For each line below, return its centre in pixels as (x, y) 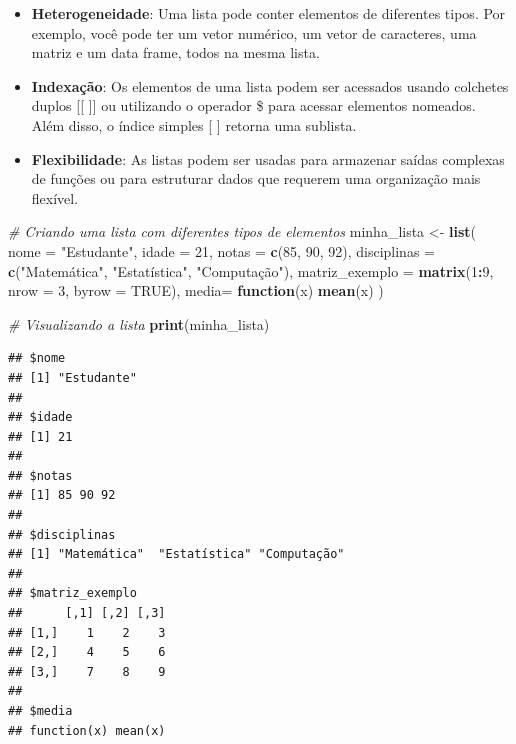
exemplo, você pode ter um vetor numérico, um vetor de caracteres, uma (254, 32)
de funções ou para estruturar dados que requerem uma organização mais (256, 178)
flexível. (55, 197)
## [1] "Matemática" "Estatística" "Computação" (176, 554)
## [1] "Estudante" (72, 377)
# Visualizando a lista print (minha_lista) (139, 323)
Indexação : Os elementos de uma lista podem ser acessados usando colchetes (270, 85)
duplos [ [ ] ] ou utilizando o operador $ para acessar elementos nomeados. (253, 105)
